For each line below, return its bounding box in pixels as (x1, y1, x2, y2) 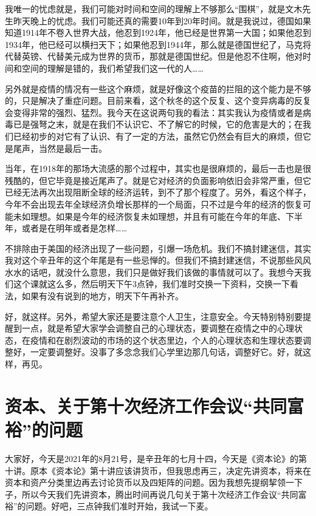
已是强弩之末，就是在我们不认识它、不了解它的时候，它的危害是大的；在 (13, 118, 303, 131)
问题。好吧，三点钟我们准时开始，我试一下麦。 (26, 500, 213, 512)
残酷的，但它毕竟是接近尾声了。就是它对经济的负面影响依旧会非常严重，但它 (5, 174, 311, 186)
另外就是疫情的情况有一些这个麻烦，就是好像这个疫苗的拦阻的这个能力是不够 (5, 82, 311, 95)
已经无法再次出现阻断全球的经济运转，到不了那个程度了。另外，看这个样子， (5, 186, 311, 199)
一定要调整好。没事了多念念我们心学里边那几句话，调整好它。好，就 (30, 345, 303, 358)
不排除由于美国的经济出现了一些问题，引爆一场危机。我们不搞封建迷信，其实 (5, 242, 311, 254)
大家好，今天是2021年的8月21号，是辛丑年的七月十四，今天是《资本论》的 (5, 452, 298, 464)
